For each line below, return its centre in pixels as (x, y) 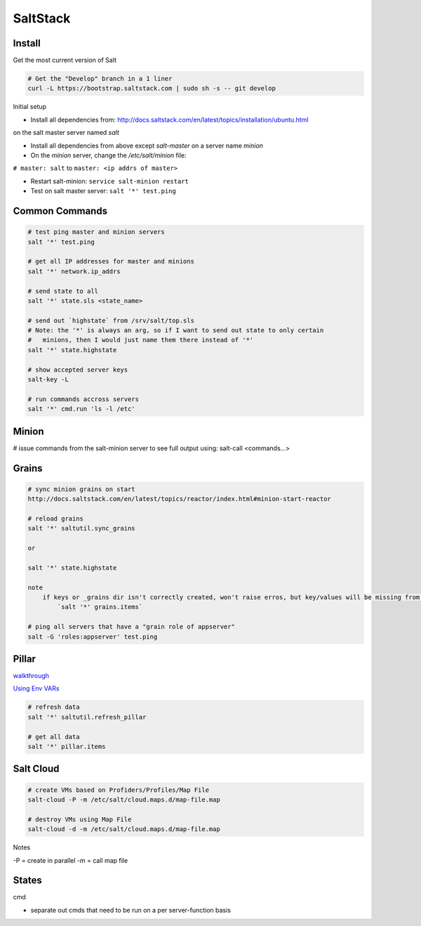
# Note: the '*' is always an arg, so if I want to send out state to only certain (176, 331)
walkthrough (31, 676)
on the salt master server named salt (66, 133)
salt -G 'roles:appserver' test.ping (93, 637)
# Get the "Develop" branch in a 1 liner (100, 79)
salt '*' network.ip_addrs (74, 271)
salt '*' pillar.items (67, 746)
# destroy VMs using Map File (80, 819)
